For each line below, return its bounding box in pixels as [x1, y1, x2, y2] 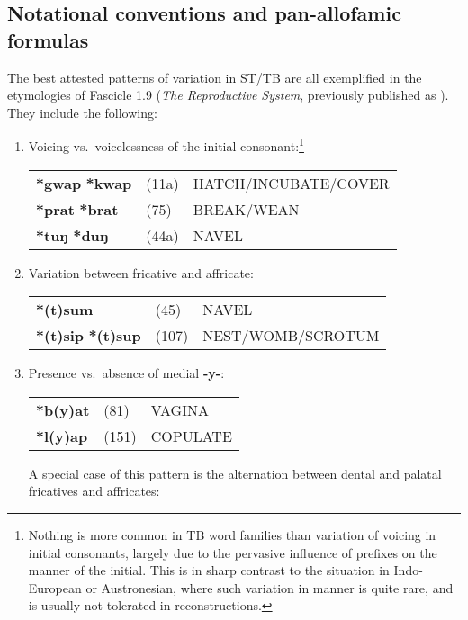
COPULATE [150, 425, 232, 446]
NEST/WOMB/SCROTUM [202, 325, 380, 346]
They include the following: [7, 103, 157, 121]
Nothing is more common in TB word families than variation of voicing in [28, 526, 436, 544]
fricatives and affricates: [28, 481, 160, 500]
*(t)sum [35, 299, 94, 320]
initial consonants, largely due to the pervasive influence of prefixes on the [28, 543, 437, 562]
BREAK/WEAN [193, 198, 300, 220]
